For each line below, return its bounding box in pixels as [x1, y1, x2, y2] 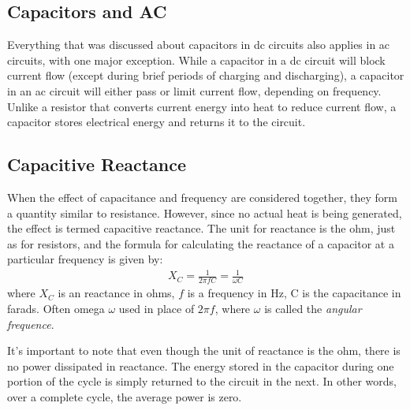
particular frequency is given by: [7, 251, 163, 267]
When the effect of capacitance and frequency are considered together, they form [7, 188, 397, 205]
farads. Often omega [7, 300, 105, 316]
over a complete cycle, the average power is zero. [7, 388, 242, 404]
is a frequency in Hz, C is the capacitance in [187, 285, 401, 301]
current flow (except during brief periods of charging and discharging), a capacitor [7, 67, 404, 84]
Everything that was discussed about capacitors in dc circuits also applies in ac [7, 36, 390, 53]
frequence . [7, 315, 54, 332]
